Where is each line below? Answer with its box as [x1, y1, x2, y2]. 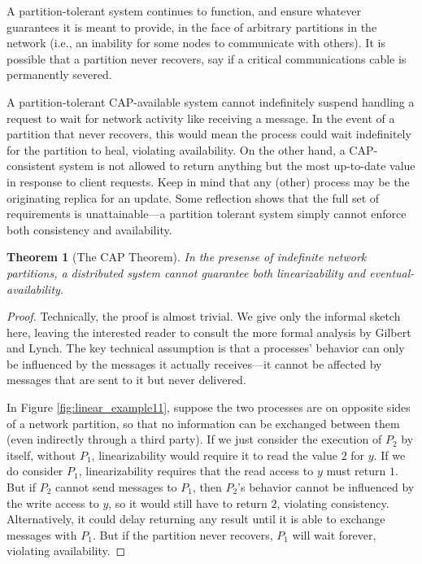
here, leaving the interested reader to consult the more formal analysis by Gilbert [7, 323, 411, 340]
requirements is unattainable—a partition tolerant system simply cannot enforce [7, 205, 407, 222]
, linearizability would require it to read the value [91, 446, 337, 463]
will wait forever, [292, 526, 376, 543]
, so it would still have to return [108, 494, 268, 511]
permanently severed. [7, 66, 112, 83]
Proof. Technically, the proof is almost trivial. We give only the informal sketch [7, 308, 401, 325]
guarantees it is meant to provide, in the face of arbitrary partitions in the [7, 18, 377, 35]
